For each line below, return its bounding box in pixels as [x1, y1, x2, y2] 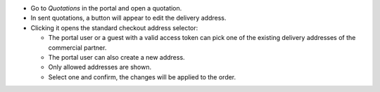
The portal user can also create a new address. [48, 53, 186, 61]
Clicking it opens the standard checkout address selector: [30, 23, 198, 32]
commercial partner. [48, 43, 107, 52]
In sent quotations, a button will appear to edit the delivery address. [30, 14, 227, 22]
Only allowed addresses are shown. [48, 63, 151, 72]
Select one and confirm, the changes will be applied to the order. [48, 72, 236, 81]
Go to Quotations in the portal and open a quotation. [30, 4, 182, 12]
